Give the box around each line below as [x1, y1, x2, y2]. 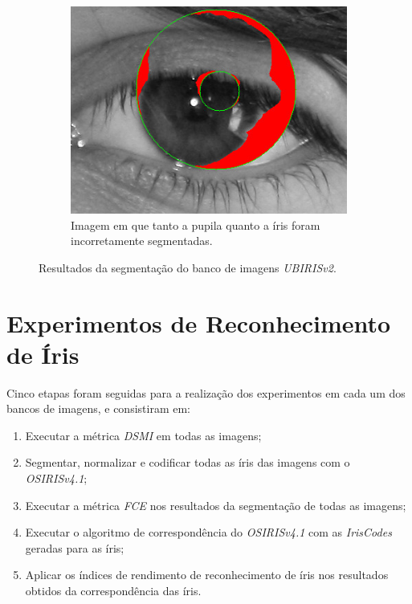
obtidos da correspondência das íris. [25, 582, 202, 599]
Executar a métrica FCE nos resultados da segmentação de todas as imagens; [25, 496, 406, 513]
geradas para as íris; [25, 539, 124, 556]
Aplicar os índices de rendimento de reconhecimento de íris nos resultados [25, 566, 389, 583]
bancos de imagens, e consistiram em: [6, 400, 190, 417]
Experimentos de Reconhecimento [6, 306, 391, 339]
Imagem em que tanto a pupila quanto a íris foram [71, 216, 320, 233]
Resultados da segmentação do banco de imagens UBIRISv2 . [39, 259, 337, 275]
